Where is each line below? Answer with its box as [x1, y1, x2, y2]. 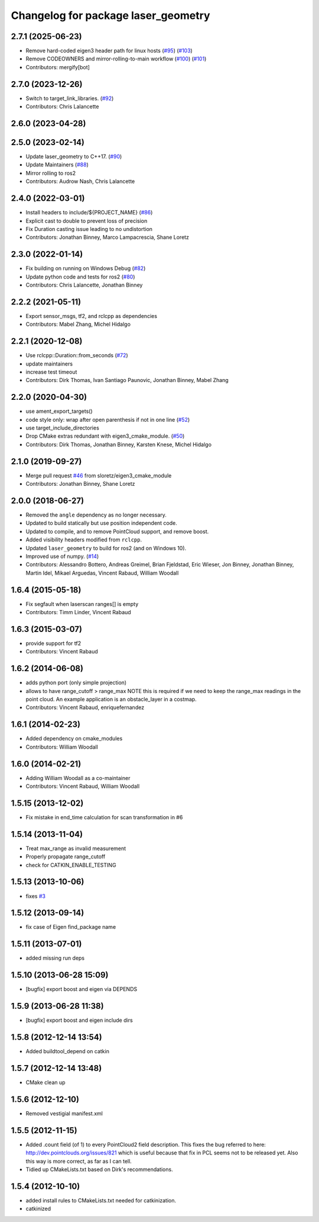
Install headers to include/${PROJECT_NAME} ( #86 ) [25, 209, 153, 216]
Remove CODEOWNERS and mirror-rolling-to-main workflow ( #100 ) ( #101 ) [25, 55, 207, 62]
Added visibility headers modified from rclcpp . [25, 536, 142, 543]
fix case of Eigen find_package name [25, 923, 116, 931]
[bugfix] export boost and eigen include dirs [25, 1016, 133, 1024]
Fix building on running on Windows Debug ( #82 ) [25, 265, 146, 272]
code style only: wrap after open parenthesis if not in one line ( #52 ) [25, 416, 190, 423]
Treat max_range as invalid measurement [25, 845, 126, 852]
